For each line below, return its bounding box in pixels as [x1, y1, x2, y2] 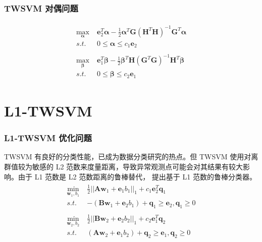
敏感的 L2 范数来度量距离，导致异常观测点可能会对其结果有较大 [32, 161, 243, 171]
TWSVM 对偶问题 [4, 2, 78, 14]
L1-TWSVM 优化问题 [4, 132, 92, 144]
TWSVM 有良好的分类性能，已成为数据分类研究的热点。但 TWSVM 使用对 [4, 151, 251, 162]
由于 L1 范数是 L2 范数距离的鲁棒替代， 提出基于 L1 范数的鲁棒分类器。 [18, 171, 256, 181]
